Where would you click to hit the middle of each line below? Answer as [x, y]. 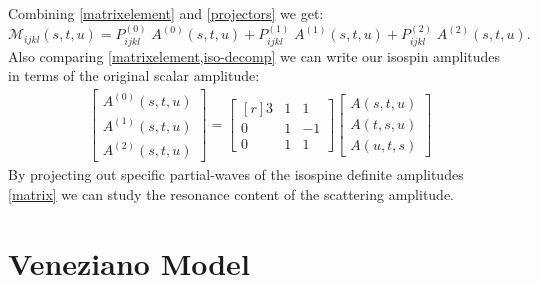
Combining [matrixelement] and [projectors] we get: [166, 13]
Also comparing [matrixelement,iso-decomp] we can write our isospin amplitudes [254, 55]
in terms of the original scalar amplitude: [134, 75]
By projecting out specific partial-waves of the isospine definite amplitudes [236, 174]
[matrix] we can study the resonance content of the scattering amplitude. [231, 194]
